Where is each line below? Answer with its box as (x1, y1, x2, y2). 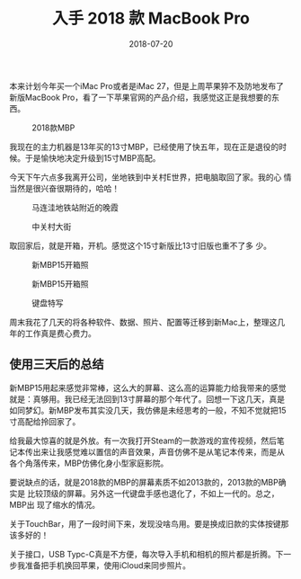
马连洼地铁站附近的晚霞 (31, 201, 119, 212)
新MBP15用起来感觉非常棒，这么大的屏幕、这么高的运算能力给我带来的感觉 (9, 382, 287, 393)
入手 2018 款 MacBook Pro (52, 8, 250, 29)
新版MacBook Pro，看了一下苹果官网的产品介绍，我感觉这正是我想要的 (9, 92, 272, 102)
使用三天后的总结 (9, 357, 104, 372)
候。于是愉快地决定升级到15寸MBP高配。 (9, 152, 161, 163)
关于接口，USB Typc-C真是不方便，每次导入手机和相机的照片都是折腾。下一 (9, 548, 292, 559)
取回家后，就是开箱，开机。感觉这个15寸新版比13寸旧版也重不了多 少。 (9, 240, 272, 251)
